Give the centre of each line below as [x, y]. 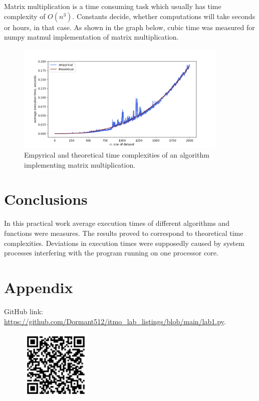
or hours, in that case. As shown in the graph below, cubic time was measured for [129, 27]
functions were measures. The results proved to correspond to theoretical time [124, 233]
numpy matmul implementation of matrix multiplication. [91, 37]
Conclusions [46, 199]
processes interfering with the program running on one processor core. [111, 253]
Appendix [39, 287]
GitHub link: [24, 311]
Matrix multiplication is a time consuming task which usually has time [113, 6]
